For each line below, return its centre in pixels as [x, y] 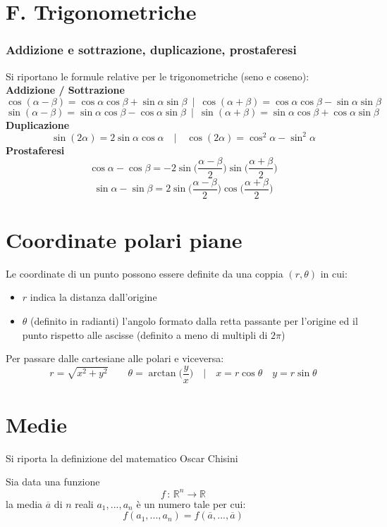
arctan [162, 374]
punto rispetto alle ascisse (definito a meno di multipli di [145, 334]
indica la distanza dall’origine [93, 297]
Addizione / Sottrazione [65, 90]
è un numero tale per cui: [191, 503]
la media [24, 503]
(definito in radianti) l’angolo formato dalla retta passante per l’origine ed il [194, 320]
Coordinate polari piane [124, 239]
